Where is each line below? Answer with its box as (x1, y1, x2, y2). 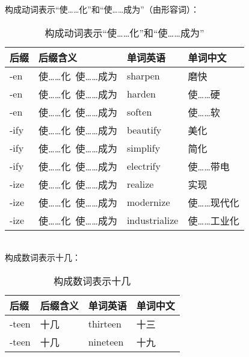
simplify (126, 141, 161, 155)
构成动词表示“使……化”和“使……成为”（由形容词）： (5, 3, 199, 15)
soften (126, 105, 152, 119)
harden (126, 87, 156, 101)
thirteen (88, 317, 121, 331)
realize (126, 177, 154, 191)
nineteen (88, 335, 124, 349)
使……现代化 (188, 195, 239, 210)
